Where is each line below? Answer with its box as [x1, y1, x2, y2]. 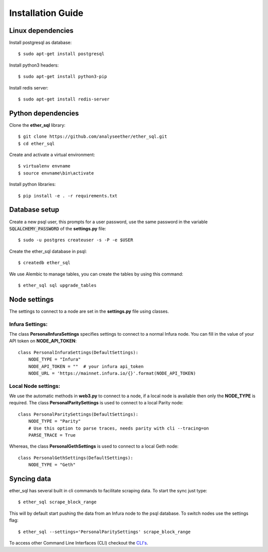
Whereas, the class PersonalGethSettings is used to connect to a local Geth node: [9, 443, 179, 450]
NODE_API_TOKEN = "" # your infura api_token [28, 364, 144, 369]
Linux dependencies [9, 26, 74, 35]
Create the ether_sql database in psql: [9, 248, 87, 254]
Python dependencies [9, 109, 79, 117]
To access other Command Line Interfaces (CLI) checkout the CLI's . [9, 540, 148, 546]
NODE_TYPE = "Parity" [28, 418, 81, 424]
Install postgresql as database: [9, 40, 72, 46]
